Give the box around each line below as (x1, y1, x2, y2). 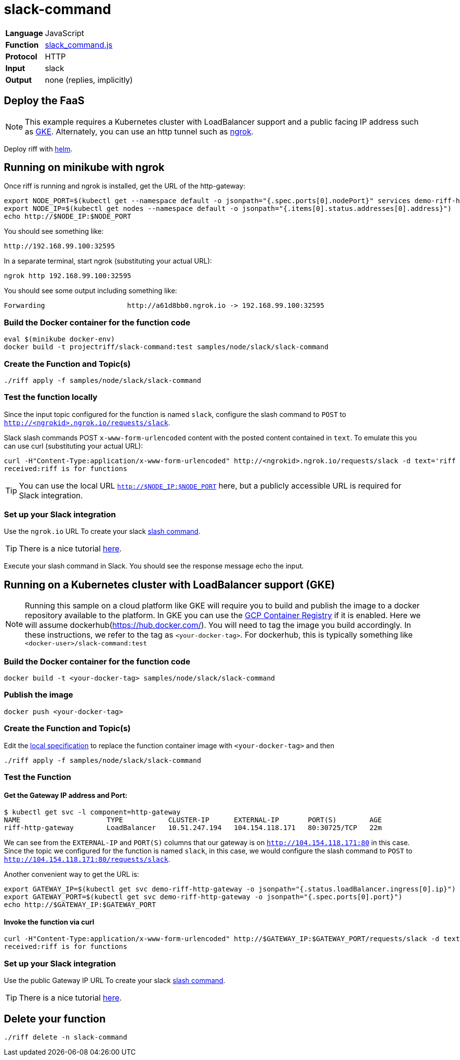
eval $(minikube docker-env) (4, 335, 115, 343)
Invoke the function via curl (4, 917, 95, 926)
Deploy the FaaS (4, 95, 85, 107)
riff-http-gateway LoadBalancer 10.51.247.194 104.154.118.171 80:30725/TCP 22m (4, 824, 382, 832)
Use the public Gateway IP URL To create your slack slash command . (4, 976, 226, 985)
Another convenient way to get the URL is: (4, 870, 139, 879)
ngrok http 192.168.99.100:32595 (4, 272, 132, 280)
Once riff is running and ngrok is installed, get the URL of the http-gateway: (4, 182, 246, 190)
